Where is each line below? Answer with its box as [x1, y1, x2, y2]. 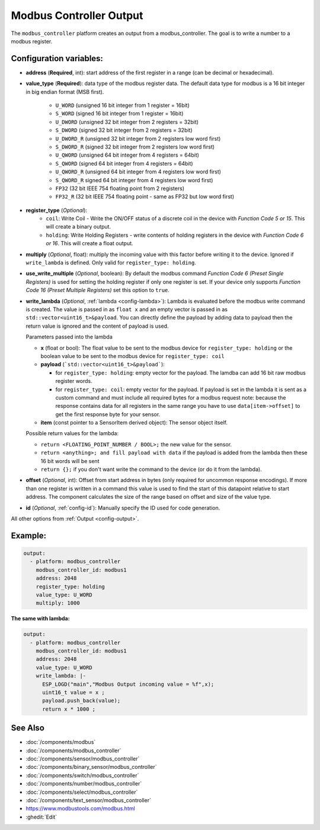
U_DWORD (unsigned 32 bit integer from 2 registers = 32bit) [55, 118, 199, 125]
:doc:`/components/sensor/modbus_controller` [25, 755, 140, 762]
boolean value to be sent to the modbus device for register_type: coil [40, 352, 225, 359]
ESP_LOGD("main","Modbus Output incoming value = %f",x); [42, 680, 215, 688]
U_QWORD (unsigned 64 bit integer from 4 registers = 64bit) [55, 151, 200, 159]
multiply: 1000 [36, 600, 80, 607]
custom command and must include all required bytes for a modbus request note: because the [55, 394, 286, 401]
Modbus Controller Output [11, 9, 143, 22]
